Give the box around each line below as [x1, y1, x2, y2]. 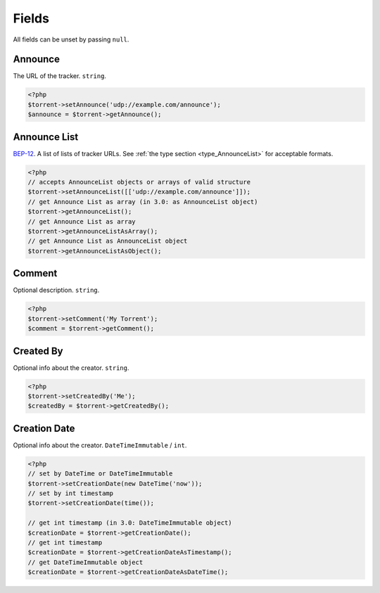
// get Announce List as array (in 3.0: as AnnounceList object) [27, 198, 258, 205]
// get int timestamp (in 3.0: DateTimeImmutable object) [27, 519, 232, 527]
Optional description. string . [13, 286, 100, 295]
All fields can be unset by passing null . [13, 35, 129, 44]
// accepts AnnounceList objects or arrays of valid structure [27, 178, 251, 186]
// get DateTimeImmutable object [27, 558, 144, 566]
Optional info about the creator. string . [13, 363, 129, 372]
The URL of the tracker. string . [13, 72, 107, 80]
